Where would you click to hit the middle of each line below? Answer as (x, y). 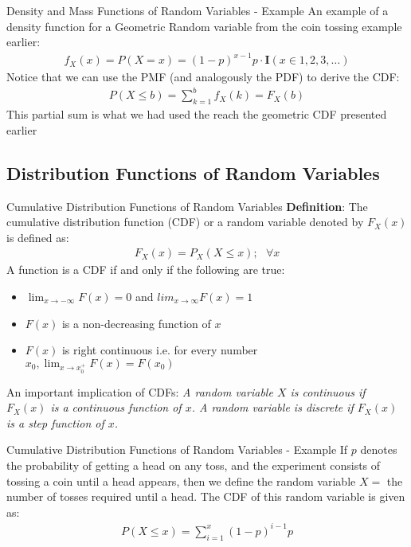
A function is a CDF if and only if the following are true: (146, 270)
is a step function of (55, 422)
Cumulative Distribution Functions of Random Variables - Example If (177, 449)
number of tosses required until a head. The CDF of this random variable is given (206, 496)
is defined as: (38, 237)
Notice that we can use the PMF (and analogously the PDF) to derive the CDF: (203, 77)
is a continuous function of (116, 407)
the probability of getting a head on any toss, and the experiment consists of (194, 465)
